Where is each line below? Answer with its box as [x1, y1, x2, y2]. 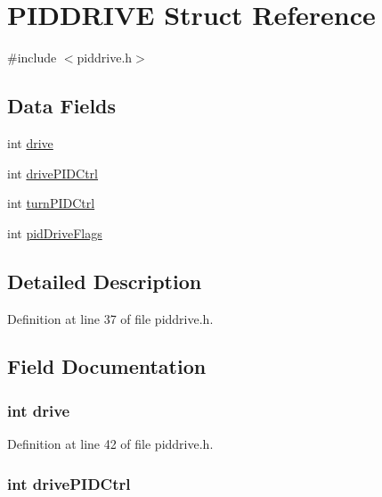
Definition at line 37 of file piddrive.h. [7, 309, 214, 327]
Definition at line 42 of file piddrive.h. [7, 435, 214, 453]
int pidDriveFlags [7, 223, 102, 242]
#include [7, 48, 57, 67]
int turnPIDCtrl [7, 194, 95, 212]
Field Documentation [7, 352, 207, 380]
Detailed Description [7, 267, 202, 294]
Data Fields [7, 92, 117, 120]
